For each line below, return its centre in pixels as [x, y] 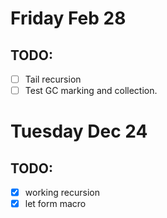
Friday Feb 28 [68, 18]
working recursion [62, 193]
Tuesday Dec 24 [79, 131]
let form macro [55, 204]
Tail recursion [53, 79]
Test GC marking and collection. [91, 91]
